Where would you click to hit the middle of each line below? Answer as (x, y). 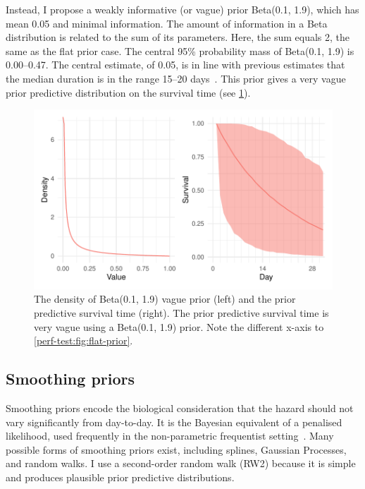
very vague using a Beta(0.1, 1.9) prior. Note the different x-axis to (179, 326)
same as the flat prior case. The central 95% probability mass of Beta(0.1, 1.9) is (180, 50)
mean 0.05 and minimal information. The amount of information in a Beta (167, 23)
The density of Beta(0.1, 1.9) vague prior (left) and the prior (165, 299)
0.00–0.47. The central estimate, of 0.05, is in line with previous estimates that (175, 65)
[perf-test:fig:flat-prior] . (83, 340)
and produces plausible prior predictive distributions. (120, 477)
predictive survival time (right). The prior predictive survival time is (181, 312)
